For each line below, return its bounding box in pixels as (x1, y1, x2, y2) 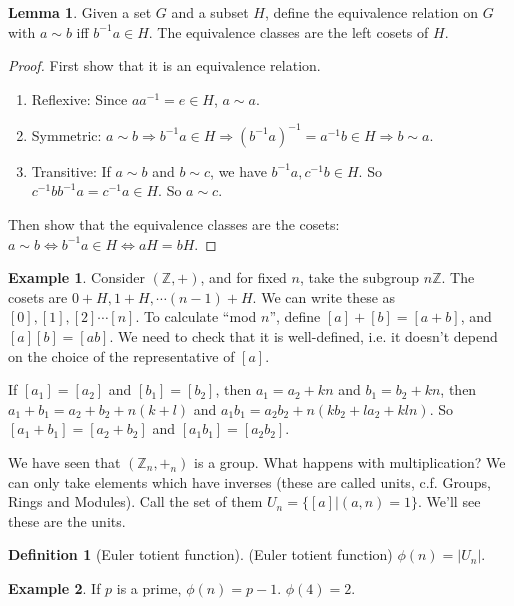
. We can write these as (252, 286, 396, 307)
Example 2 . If (8, 577, 101, 598)
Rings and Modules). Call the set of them (8, 491, 263, 512)
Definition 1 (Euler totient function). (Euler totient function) (8, 544, 393, 565)
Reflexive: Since (31, 88, 128, 109)
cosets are (8, 286, 68, 307)
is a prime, (116, 577, 182, 598)
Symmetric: (31, 124, 102, 145)
